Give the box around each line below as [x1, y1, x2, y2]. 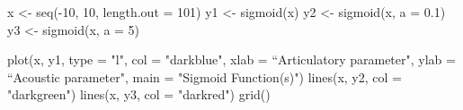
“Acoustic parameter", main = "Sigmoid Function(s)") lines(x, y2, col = [7, 67, 402, 86]
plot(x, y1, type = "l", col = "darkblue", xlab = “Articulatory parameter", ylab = [7, 50, 456, 69]
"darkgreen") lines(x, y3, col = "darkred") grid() [7, 85, 271, 104]
